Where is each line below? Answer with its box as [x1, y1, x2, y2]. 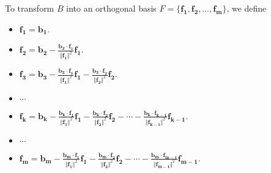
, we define [226, 2, 267, 14]
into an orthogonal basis [66, 2, 157, 14]
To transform [5, 2, 54, 14]
